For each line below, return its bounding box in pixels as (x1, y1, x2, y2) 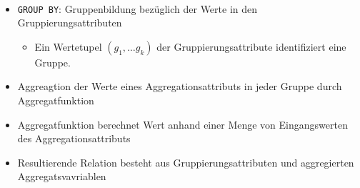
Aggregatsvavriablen (17, 169, 106, 184)
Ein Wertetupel (34, 39, 102, 54)
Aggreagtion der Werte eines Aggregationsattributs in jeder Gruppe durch (17, 79, 342, 94)
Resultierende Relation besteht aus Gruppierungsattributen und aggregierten (17, 154, 354, 169)
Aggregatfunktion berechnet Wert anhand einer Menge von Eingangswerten (17, 117, 348, 132)
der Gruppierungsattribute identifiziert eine (156, 39, 346, 54)
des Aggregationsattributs (17, 131, 131, 146)
